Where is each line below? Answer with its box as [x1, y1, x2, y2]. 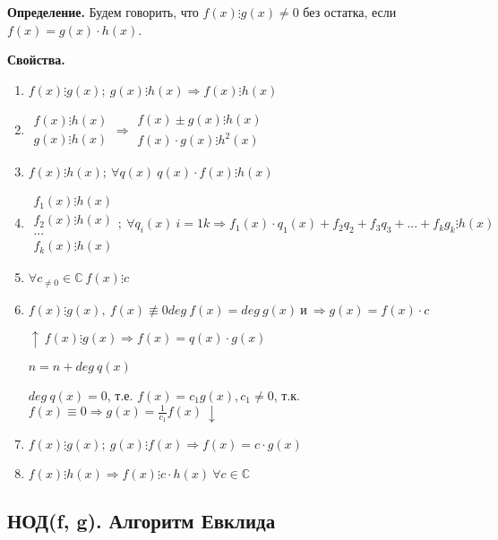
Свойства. [7, 50, 65, 69]
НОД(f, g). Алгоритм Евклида [7, 506, 276, 534]
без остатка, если [303, 3, 397, 21]
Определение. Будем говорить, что [7, 3, 199, 21]
